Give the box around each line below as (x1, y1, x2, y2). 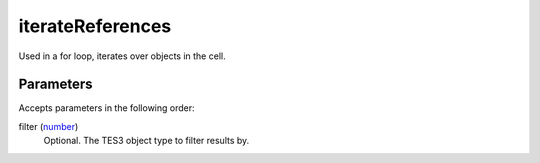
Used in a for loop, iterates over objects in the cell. (18, 50, 226, 62)
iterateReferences (18, 15, 172, 37)
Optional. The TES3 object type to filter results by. (43, 135, 250, 147)
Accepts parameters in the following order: (18, 102, 195, 114)
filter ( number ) (18, 120, 79, 132)
